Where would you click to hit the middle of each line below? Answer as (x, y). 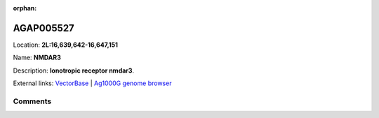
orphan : (25, 8)
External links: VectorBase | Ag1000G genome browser (92, 83)
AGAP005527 (44, 28)
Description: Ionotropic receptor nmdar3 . (74, 71)
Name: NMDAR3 (37, 58)
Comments (32, 101)
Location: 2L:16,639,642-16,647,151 (66, 45)
